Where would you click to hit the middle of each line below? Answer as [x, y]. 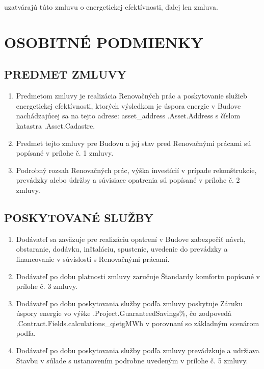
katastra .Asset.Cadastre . [56, 125]
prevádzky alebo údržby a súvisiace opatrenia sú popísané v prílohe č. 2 [128, 180]
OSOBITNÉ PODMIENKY [104, 42]
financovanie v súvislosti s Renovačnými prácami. [93, 259]
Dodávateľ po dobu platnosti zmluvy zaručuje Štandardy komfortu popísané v [138, 276]
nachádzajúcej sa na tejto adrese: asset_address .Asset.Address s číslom [128, 116]
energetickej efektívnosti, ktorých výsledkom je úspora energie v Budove [128, 105]
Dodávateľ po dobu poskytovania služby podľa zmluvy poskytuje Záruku [129, 303]
